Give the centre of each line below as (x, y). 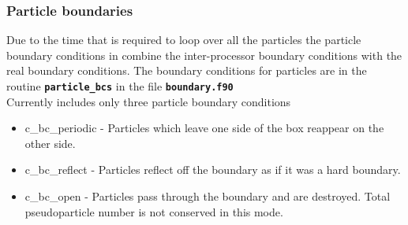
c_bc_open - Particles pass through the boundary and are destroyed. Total (208, 196)
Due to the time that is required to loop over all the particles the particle (184, 40)
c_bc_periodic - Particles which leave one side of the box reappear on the (204, 128)
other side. (50, 143)
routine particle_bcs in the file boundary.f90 (120, 86)
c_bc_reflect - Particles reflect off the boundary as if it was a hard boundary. (213, 170)
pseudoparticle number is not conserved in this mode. (154, 211)
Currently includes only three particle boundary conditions (149, 101)
